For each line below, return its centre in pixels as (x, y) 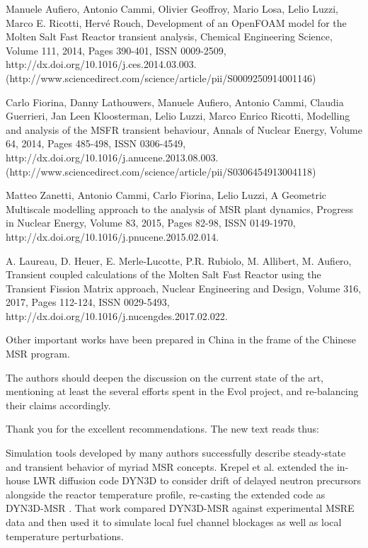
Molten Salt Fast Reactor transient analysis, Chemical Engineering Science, (169, 36)
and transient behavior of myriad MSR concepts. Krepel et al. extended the (170, 466)
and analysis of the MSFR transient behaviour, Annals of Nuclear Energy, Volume (184, 129)
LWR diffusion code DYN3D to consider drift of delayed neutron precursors (197, 480)
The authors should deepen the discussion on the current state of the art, (165, 377)
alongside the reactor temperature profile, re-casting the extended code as (166, 494)
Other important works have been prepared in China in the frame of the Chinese (181, 339)
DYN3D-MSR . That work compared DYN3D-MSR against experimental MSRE (180, 508)
